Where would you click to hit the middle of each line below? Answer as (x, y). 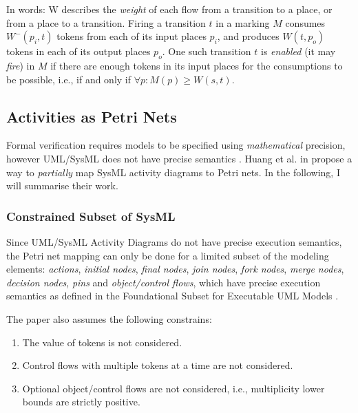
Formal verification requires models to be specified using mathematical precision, (176, 145)
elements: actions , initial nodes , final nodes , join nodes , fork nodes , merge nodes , (175, 269)
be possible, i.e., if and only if (69, 79)
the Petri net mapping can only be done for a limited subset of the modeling (168, 255)
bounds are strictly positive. (81, 402)
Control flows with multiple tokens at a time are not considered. (158, 365)
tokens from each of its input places (131, 36)
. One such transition (207, 51)
